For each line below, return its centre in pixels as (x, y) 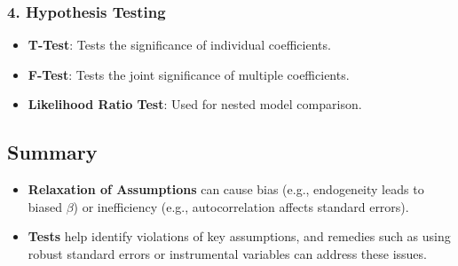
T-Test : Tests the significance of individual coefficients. (179, 45)
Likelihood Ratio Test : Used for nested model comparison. (195, 104)
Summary (52, 152)
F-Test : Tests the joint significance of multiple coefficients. (189, 74)
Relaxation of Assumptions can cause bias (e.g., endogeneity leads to (226, 189)
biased (45, 206)
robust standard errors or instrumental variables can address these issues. (227, 253)
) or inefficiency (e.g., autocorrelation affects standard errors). (241, 206)
